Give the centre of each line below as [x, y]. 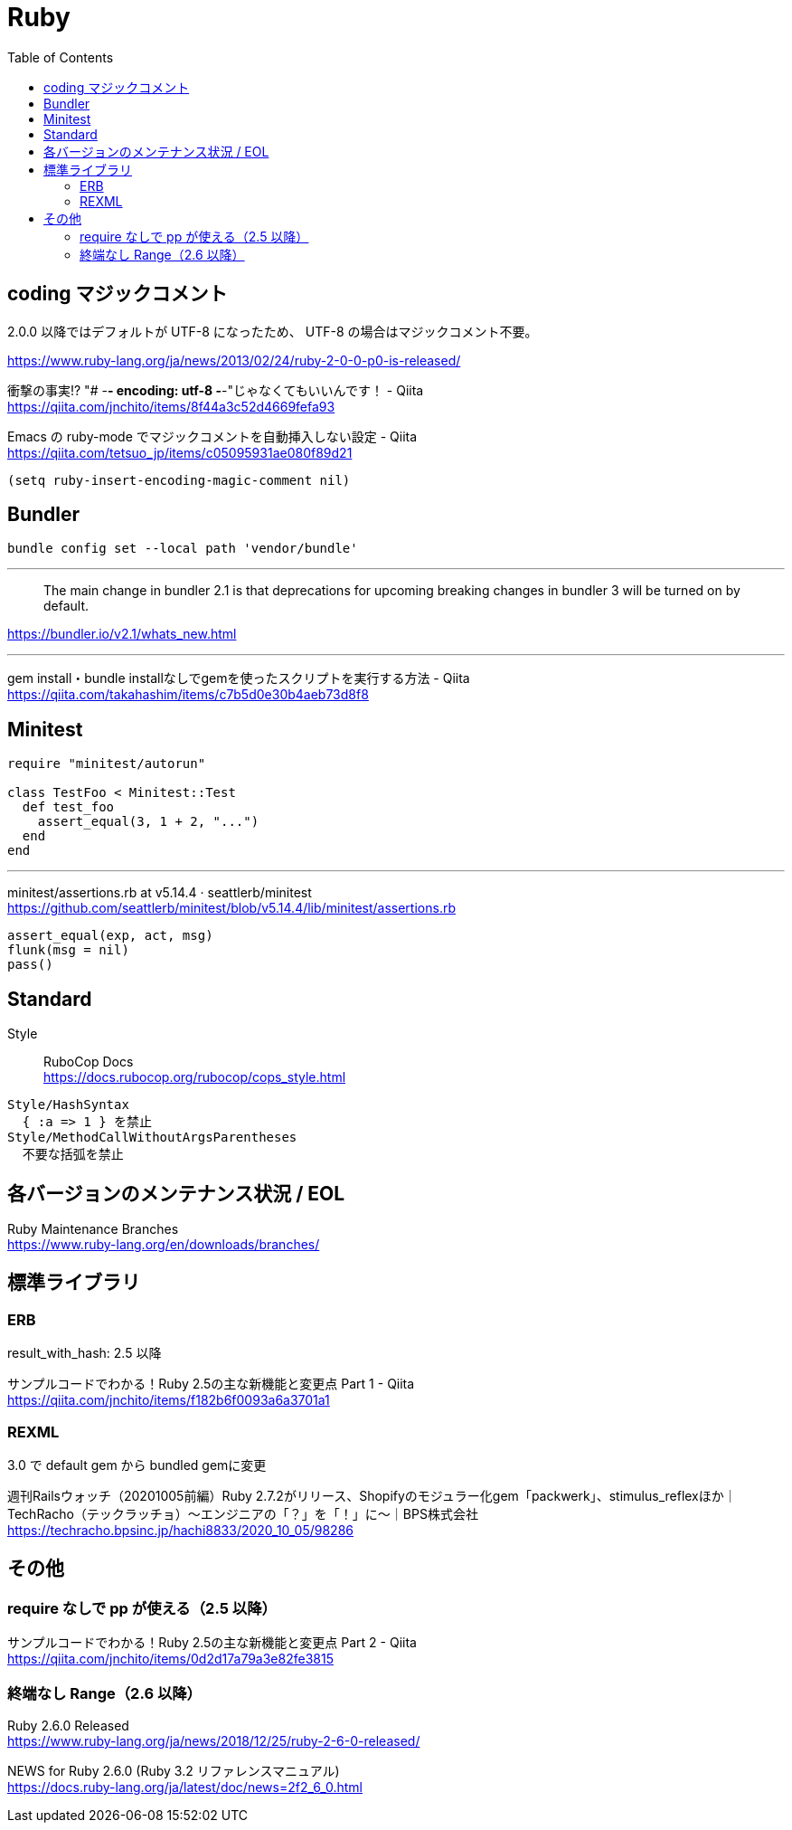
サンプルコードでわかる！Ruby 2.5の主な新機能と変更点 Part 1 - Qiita [211, 1384]
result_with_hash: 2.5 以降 [85, 1353]
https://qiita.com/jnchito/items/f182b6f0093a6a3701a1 [169, 1400]
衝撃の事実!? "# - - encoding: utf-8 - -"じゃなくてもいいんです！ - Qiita [216, 390]
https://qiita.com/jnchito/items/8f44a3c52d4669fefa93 [171, 406]
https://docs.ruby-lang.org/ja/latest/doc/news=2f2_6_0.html [185, 1787]
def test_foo [68, 807]
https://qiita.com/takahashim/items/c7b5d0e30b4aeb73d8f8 [188, 695]
